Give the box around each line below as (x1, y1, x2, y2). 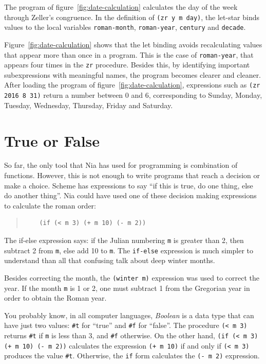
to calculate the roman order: (4, 200, 97, 211)
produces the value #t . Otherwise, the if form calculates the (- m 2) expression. (4, 350, 260, 361)
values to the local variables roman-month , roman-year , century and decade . (4, 22, 246, 32)
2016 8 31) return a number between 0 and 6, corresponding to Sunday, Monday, (4, 90, 262, 100)
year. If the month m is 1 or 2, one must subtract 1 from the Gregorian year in (4, 282, 250, 293)
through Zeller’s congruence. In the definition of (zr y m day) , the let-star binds (4, 11, 259, 22)
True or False (4, 130, 100, 151)
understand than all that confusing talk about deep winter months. (4, 255, 215, 266)
